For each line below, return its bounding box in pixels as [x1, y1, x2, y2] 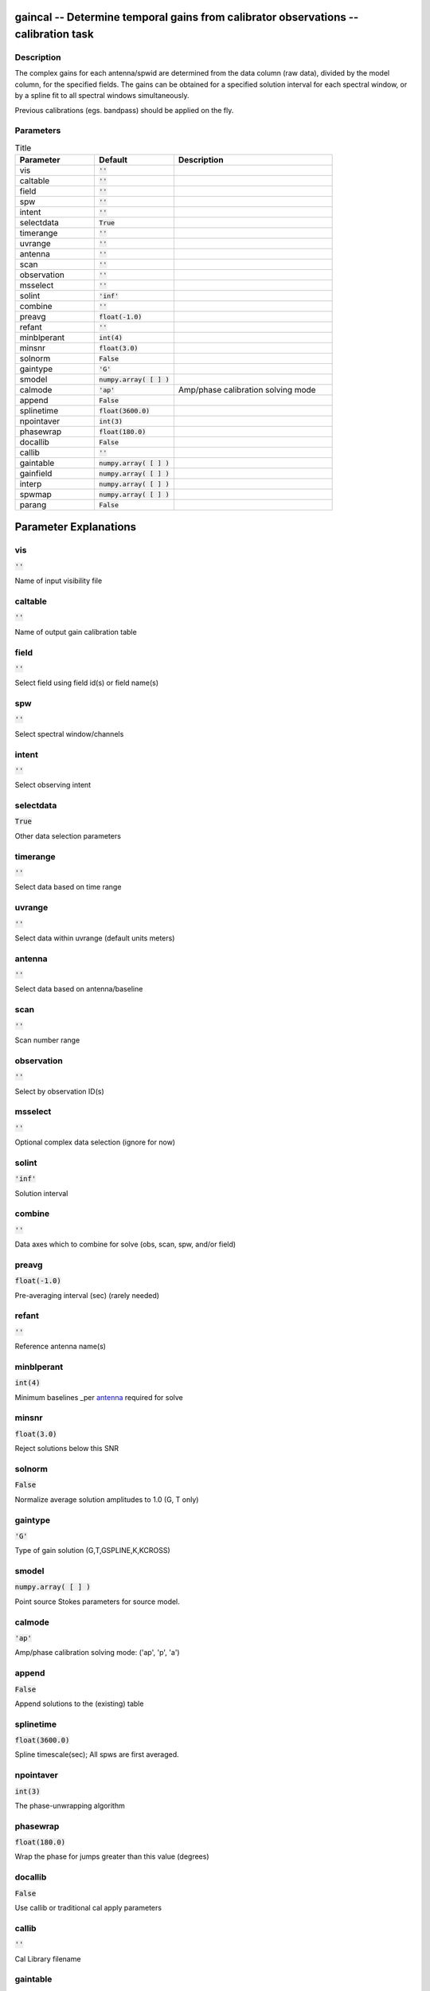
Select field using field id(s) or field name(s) [14, 678, 159, 688]
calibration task [14, 28, 95, 41]
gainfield [19, 468, 53, 479]
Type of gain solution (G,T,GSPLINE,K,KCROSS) [14, 1546, 170, 1555]
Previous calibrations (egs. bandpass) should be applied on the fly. [14, 105, 234, 115]
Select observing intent [14, 780, 92, 790]
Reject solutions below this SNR [14, 1444, 119, 1453]
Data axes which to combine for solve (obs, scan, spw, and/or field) [14, 1239, 236, 1250]
